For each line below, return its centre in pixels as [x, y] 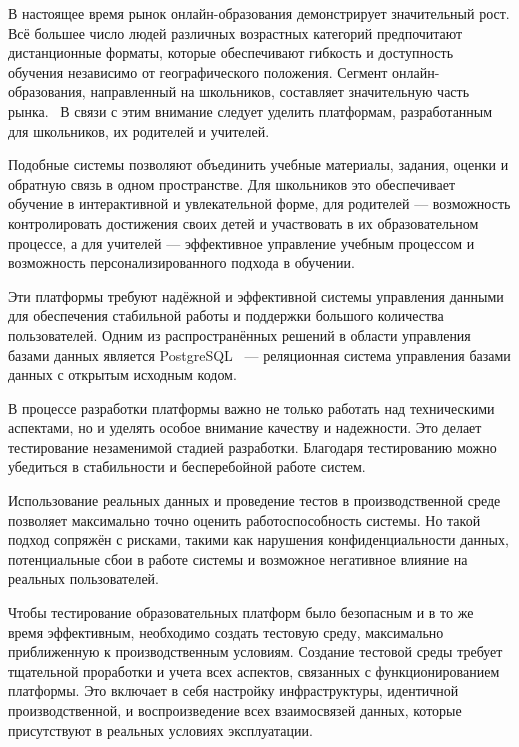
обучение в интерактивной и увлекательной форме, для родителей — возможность [259, 203]
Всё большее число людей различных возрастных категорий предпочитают [235, 32]
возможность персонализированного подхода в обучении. [181, 262]
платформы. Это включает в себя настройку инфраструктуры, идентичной [233, 690]
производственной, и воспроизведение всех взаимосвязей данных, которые [235, 710]
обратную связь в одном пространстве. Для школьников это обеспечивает [232, 183]
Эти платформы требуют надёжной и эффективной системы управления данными [256, 295]
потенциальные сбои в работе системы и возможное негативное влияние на [238, 558]
